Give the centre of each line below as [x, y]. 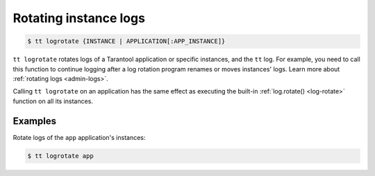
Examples [35, 121]
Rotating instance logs [79, 18]
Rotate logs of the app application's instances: [79, 137]
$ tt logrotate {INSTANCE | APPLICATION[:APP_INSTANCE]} [126, 41]
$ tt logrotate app [60, 156]
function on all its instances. [53, 101]
